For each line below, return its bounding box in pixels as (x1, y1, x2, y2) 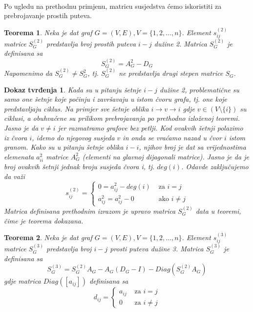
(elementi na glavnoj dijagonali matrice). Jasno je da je (82, 151, 249, 161)
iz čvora (4, 132, 27, 142)
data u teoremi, (195, 206, 241, 216)
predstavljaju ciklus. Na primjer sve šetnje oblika (4, 103, 149, 113)
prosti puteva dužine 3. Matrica (110, 244, 204, 254)
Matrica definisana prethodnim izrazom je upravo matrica (4, 206, 176, 216)
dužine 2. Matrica (154, 38, 207, 48)
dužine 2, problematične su (160, 84, 240, 94)
